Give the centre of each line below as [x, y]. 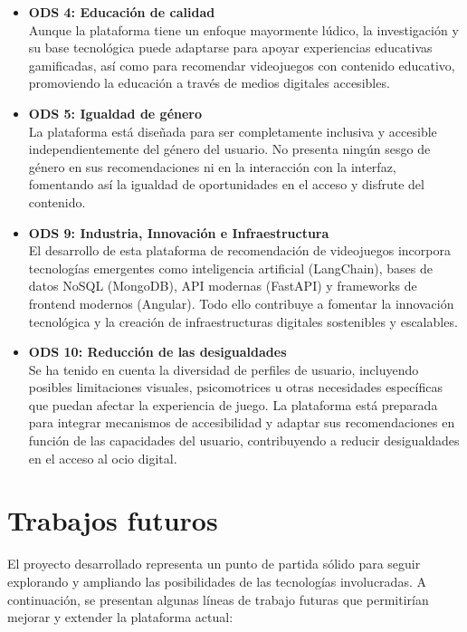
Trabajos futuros [113, 520]
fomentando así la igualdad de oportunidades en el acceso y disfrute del [226, 184]
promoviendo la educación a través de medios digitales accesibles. [209, 83]
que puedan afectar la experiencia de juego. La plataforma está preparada [233, 404]
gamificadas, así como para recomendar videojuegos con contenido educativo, [242, 65]
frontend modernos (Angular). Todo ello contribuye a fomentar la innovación [241, 303]
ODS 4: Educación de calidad [122, 12]
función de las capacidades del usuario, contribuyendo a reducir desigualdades [244, 440]
